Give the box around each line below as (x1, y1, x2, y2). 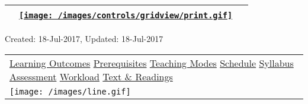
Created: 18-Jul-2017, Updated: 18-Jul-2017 (5, 32, 163, 44)
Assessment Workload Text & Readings (9, 69, 173, 83)
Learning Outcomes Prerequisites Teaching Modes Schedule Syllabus (9, 56, 294, 70)
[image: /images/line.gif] (9, 86, 131, 96)
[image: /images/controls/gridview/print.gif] (19, 11, 233, 20)
